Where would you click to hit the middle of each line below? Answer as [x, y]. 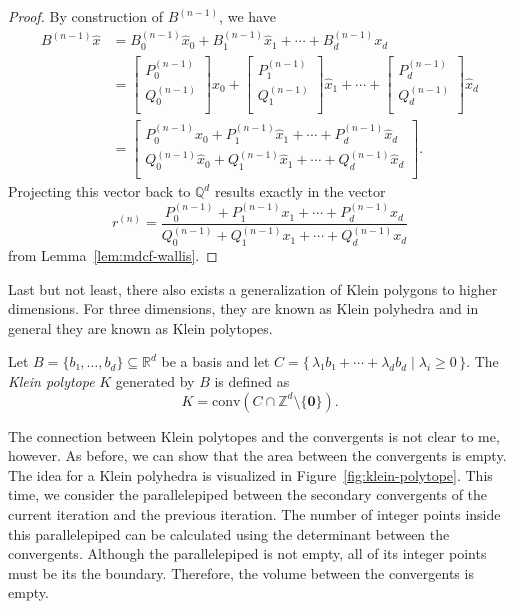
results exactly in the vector [300, 191]
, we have [247, 16]
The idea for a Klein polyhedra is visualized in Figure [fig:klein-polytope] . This [250, 474]
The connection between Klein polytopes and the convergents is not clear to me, [254, 435]
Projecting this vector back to [99, 191]
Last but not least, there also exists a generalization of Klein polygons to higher [253, 288]
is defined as [252, 380]
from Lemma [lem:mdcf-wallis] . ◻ [113, 254]
